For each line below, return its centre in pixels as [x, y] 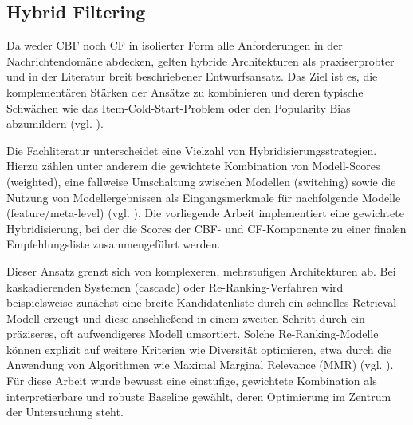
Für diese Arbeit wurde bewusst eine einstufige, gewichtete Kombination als [192, 381]
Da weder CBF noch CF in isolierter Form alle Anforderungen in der [175, 45]
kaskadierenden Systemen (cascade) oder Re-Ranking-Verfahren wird [175, 286]
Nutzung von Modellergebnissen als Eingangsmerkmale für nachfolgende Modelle [204, 197]
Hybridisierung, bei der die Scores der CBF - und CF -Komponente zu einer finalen [206, 228]
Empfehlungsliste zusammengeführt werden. [114, 244]
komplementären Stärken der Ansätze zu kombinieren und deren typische [185, 91]
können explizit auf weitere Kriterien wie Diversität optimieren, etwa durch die [199, 349]
